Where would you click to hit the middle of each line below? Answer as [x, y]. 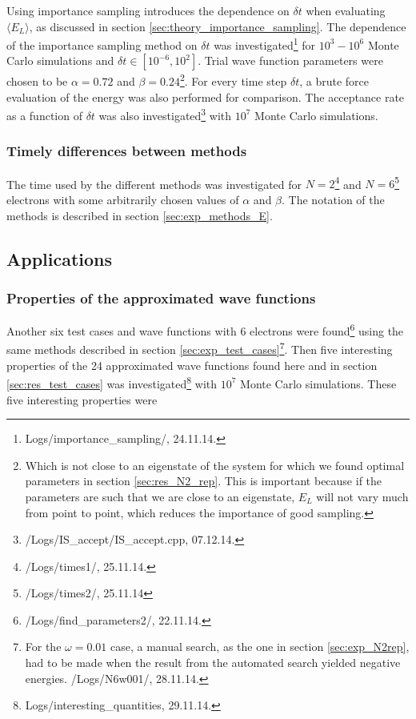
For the [43, 647]
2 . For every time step [233, 80]
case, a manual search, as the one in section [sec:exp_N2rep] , [260, 647]
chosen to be [37, 81]
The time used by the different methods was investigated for [154, 184]
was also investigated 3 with [165, 114]
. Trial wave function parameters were [290, 60]
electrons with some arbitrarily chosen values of [123, 199]
